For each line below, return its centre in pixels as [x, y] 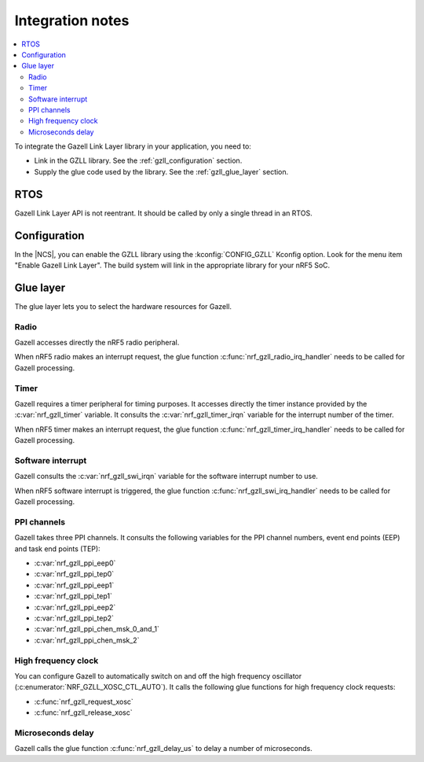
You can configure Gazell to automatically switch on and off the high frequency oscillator [158, 675]
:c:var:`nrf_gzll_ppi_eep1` [74, 585]
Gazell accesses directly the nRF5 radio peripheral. [97, 343]
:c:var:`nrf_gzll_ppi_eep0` [75, 563]
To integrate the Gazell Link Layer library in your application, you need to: [133, 146]
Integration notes [72, 20]
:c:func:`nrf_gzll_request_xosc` [84, 701]
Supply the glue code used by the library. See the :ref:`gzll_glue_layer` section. [161, 171]
